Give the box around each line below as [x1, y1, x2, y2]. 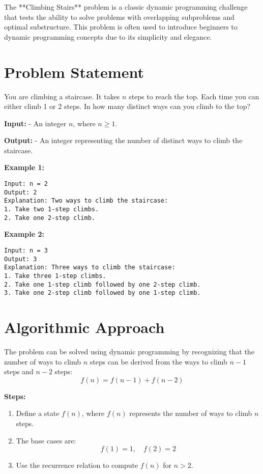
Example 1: [4, 162, 44, 173]
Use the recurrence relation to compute [16, 460, 138, 470]
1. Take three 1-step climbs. [4, 272, 106, 280]
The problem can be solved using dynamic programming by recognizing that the [4, 346, 254, 356]
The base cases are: [16, 435, 76, 445]
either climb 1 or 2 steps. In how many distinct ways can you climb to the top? [4, 101, 251, 111]
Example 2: [4, 229, 44, 239]
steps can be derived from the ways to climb [90, 356, 227, 367]
